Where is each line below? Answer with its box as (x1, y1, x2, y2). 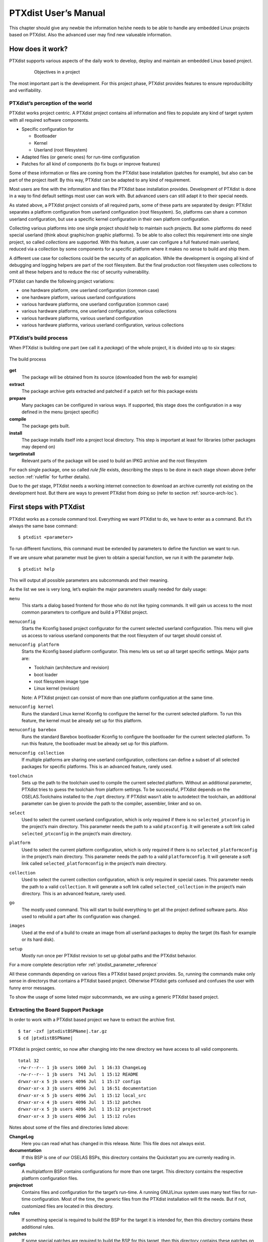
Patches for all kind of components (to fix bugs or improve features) (21, 160, 161, 166)
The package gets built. (21, 423, 70, 429)
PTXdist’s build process (9, 334, 68, 341)
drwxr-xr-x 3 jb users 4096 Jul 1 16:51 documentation (18, 1086, 157, 1091)
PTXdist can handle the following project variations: (9, 278, 115, 284)
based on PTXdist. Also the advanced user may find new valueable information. (9, 31, 172, 37)
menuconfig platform (9, 642, 60, 648)
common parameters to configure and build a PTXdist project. (21, 609, 148, 616)
